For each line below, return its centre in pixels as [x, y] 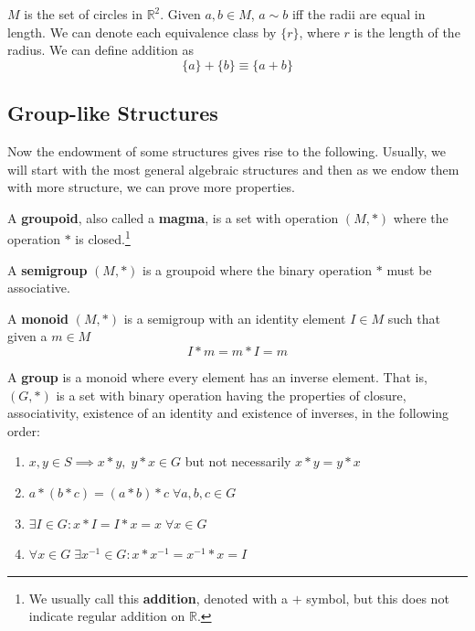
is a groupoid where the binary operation [258, 269]
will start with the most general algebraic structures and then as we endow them [233, 169]
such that [414, 318]
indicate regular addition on [107, 616]
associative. [39, 288]
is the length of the [407, 32]
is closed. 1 [103, 238]
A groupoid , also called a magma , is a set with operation [173, 217]
